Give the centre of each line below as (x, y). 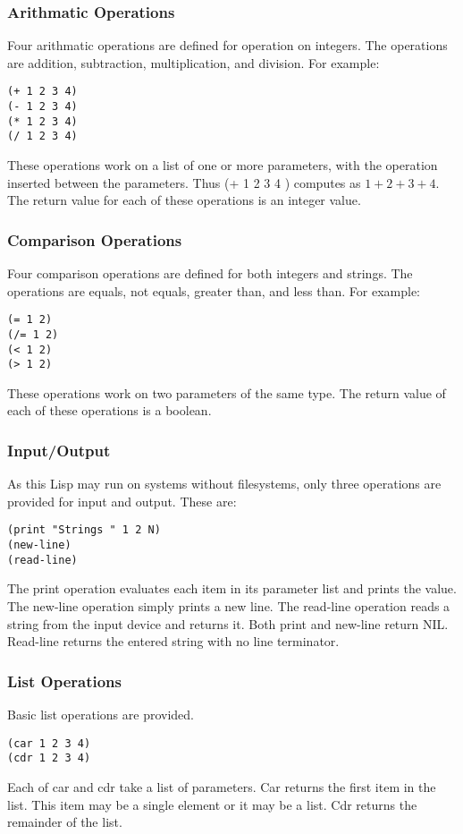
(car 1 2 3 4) (49, 743)
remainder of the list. (65, 822)
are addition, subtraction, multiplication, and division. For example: (194, 62)
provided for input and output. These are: (122, 501)
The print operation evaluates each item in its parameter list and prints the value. (232, 588)
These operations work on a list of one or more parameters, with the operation (223, 165)
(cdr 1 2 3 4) (49, 758)
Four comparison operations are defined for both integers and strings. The (210, 273)
